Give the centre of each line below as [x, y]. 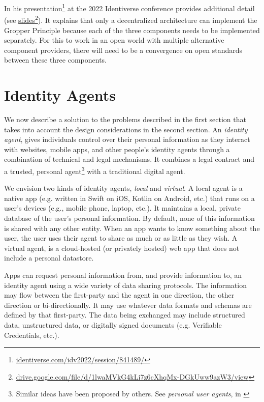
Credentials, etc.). [32, 335]
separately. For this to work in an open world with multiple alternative [114, 40]
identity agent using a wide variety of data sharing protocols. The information [125, 285]
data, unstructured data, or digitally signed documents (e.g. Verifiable [113, 324]
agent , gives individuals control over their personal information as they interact [127, 139]
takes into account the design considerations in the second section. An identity [126, 129]
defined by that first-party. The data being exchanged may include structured [125, 315]
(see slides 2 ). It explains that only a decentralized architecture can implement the [131, 19]
